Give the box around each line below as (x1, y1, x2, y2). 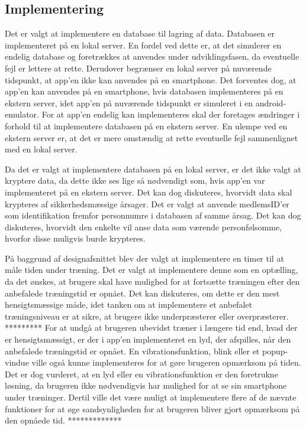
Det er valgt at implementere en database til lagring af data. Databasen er (5, 27, 275, 40)
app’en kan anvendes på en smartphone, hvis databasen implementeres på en (5, 85, 284, 97)
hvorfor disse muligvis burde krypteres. (5, 232, 146, 245)
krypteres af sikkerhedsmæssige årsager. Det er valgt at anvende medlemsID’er (5, 197, 289, 210)
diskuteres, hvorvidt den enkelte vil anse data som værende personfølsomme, (5, 220, 282, 233)
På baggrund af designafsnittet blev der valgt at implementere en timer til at (5, 252, 284, 264)
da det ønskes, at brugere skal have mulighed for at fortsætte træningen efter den (5, 275, 300, 288)
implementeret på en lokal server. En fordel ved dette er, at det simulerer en (5, 38, 282, 51)
